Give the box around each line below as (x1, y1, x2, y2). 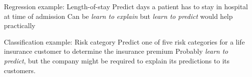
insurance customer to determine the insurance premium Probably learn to (4, 46, 229, 56)
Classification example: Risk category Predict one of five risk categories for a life (4, 36, 245, 46)
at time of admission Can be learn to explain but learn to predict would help (4, 11, 233, 21)
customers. (4, 65, 36, 75)
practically (4, 20, 36, 31)
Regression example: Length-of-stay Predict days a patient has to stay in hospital (4, 1, 248, 11)
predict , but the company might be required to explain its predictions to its (4, 55, 229, 65)
